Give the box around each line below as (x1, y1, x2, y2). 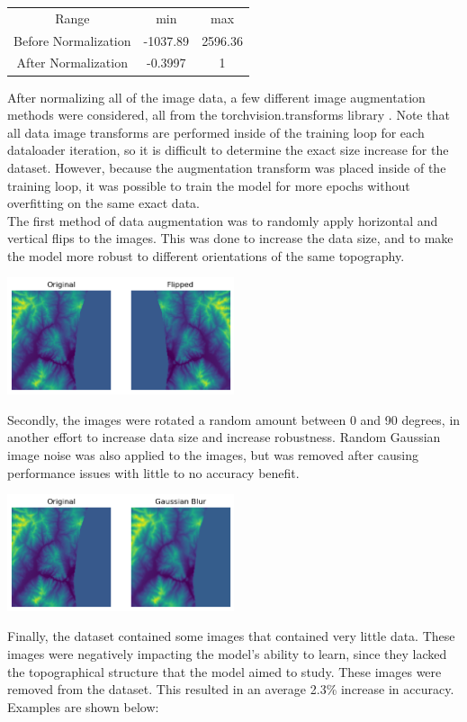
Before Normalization (13, 31, 131, 50)
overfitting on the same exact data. (7, 194, 200, 212)
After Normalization (16, 53, 128, 72)
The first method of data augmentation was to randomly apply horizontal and (7, 211, 438, 230)
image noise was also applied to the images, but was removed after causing (7, 445, 419, 464)
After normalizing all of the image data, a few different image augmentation (7, 87, 426, 106)
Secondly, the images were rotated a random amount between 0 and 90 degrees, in (7, 410, 461, 429)
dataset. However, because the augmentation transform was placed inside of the (7, 158, 446, 176)
